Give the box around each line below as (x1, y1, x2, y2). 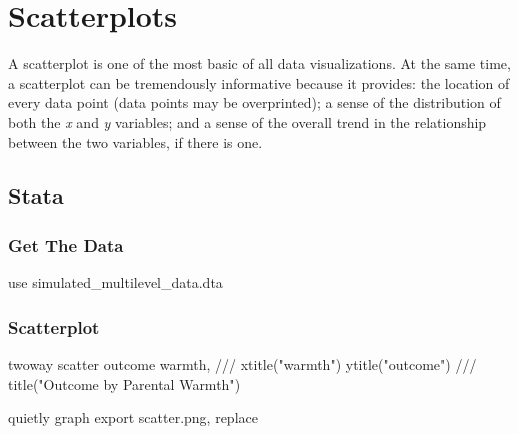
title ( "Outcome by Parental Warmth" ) (8, 373, 241, 394)
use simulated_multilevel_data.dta (8, 272, 223, 293)
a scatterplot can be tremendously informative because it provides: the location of (8, 72, 510, 93)
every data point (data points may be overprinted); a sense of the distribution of (8, 92, 501, 113)
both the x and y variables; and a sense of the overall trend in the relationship (8, 111, 487, 132)
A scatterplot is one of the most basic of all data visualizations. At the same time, (8, 53, 511, 74)
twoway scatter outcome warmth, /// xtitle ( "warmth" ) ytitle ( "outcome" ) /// (8, 353, 477, 374)
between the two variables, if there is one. (8, 131, 263, 152)
